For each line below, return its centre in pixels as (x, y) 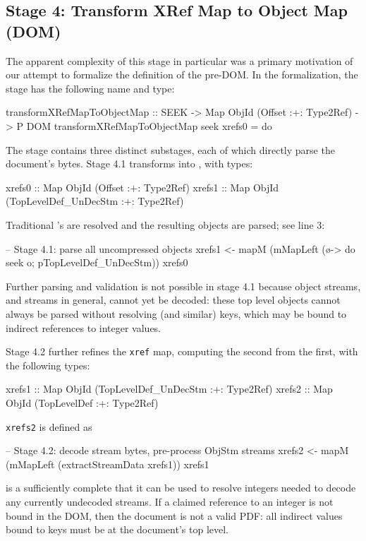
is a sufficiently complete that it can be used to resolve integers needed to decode (181, 488)
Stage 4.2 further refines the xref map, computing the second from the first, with (182, 351)
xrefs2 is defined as (49, 426)
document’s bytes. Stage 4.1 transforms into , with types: (129, 164)
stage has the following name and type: (90, 88)
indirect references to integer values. (84, 327)
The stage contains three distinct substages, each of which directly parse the (170, 149)
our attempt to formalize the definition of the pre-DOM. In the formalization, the (182, 75)
